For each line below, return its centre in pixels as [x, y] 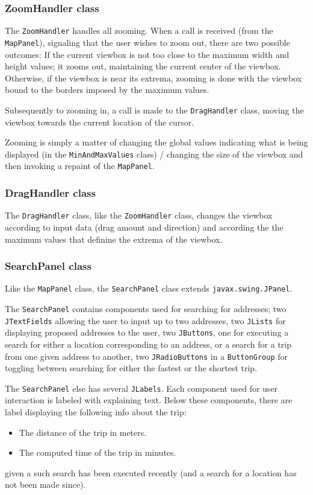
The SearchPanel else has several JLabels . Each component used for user [141, 388]
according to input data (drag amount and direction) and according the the [144, 227]
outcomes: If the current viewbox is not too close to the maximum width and [147, 54]
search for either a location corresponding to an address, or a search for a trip [148, 344]
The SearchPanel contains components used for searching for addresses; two [146, 308]
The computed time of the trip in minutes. [98, 452]
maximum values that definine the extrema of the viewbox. [114, 239]
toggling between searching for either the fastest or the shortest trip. [131, 368]
